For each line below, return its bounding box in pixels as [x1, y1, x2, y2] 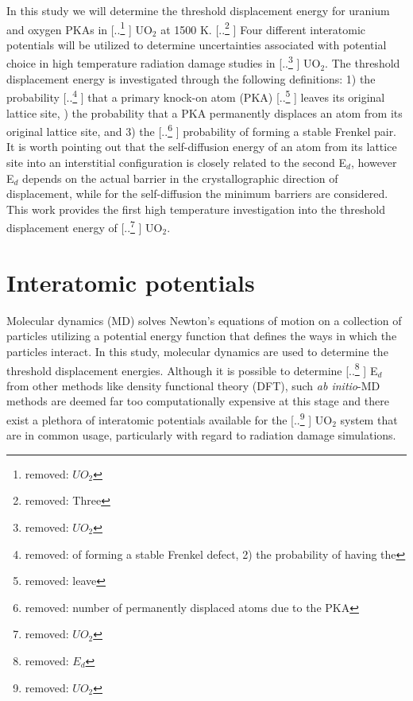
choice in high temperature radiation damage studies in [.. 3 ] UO [6, 52, 321, 72]
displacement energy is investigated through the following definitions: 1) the [6, 70, 376, 87]
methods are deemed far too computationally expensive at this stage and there [6, 393, 389, 409]
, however [350, 153, 397, 170]
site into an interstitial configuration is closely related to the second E [6, 153, 347, 170]
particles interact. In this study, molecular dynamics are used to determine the [6, 343, 388, 359]
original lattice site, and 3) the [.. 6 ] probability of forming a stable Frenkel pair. [6, 121, 397, 139]
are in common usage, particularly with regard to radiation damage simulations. [6, 427, 396, 443]
